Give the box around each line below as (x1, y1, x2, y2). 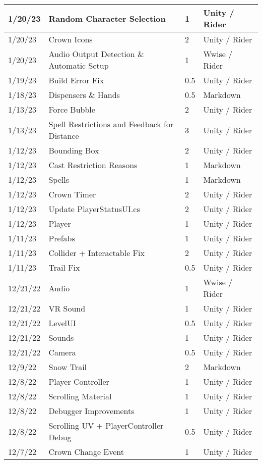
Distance (48, 130, 79, 141)
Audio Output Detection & (48, 48, 144, 60)
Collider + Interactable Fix (48, 247, 145, 259)
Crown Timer (48, 188, 96, 200)
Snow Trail (48, 361, 87, 373)
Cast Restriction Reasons (48, 159, 138, 171)
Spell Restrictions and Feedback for (48, 118, 174, 130)
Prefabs (48, 232, 75, 244)
